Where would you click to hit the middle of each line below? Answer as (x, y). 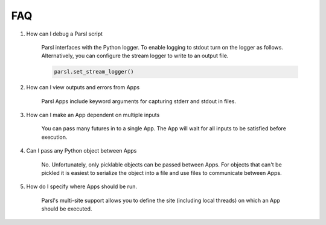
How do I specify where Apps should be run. (81, 186)
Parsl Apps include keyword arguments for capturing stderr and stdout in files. (139, 101)
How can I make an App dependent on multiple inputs (93, 115)
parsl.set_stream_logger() (94, 72)
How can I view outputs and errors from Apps (83, 87)
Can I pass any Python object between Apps (81, 151)
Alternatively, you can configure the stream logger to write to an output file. (135, 56)
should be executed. (67, 209)
